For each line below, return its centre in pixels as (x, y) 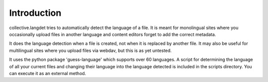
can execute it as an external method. (48, 73)
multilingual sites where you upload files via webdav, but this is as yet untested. (91, 50)
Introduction (35, 13)
